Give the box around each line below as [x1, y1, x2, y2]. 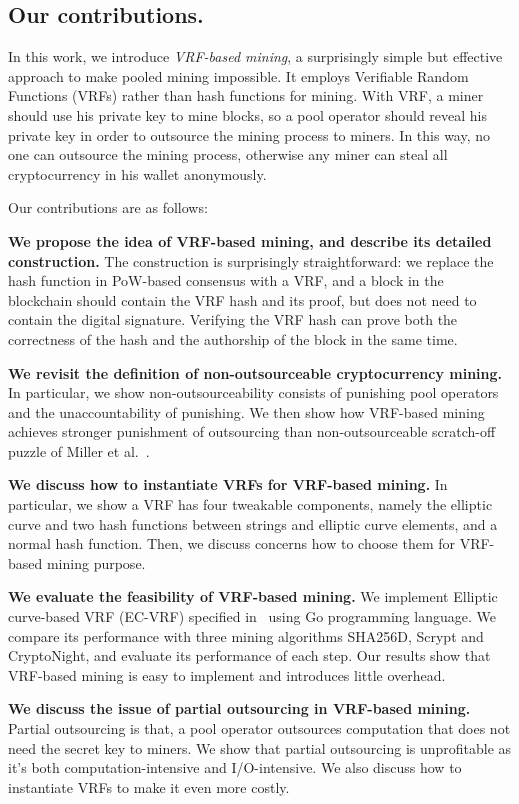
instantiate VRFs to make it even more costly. [8, 776, 290, 797]
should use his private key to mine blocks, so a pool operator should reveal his [8, 104, 488, 125]
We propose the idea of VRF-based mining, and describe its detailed [8, 230, 492, 251]
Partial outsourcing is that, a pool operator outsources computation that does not [8, 718, 511, 739]
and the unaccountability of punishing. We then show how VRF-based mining [8, 401, 485, 422]
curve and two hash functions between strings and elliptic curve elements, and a [8, 513, 498, 534]
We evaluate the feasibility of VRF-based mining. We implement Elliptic [8, 586, 498, 607]
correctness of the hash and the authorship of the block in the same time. [8, 328, 458, 349]
